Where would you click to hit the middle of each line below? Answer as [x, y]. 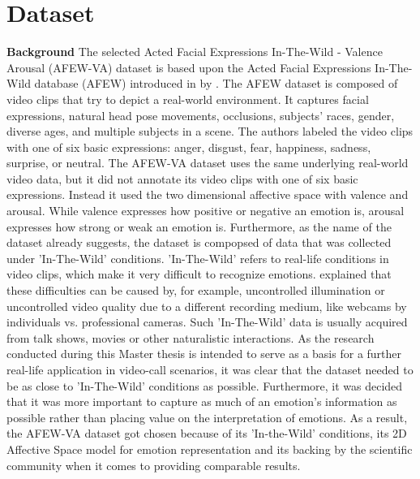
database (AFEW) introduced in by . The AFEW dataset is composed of [216, 83]
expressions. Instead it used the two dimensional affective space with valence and [208, 194]
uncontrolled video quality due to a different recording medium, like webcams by [207, 306]
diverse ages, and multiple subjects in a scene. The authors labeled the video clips [210, 131]
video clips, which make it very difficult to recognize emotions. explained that [199, 274]
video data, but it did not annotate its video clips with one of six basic [182, 178]
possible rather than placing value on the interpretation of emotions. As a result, [207, 417]
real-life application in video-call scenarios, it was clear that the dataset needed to [210, 369]
